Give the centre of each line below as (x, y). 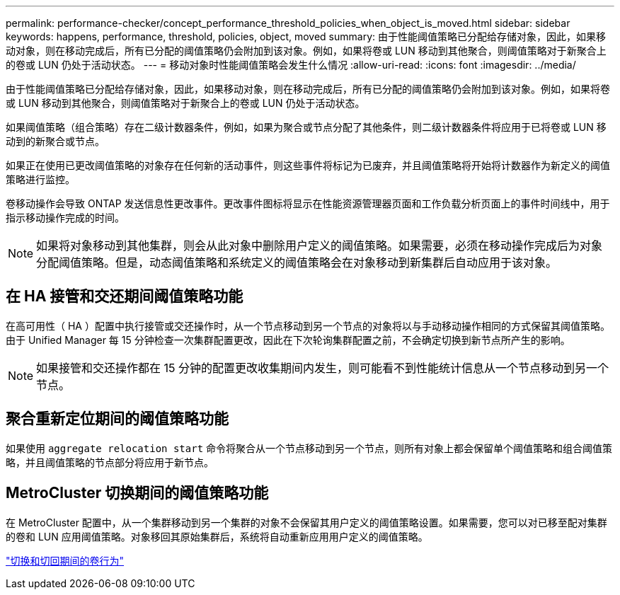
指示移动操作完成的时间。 (65, 218)
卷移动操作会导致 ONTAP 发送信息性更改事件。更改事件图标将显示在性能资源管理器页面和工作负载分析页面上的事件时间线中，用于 (308, 203)
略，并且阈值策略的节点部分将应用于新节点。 (110, 462)
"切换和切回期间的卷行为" (65, 560)
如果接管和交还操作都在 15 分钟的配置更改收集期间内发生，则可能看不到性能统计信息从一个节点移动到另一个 (323, 368)
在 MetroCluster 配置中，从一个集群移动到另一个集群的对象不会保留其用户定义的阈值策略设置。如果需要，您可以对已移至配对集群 (306, 522)
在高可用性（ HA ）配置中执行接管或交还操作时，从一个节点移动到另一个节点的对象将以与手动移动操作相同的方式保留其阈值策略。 (308, 325)
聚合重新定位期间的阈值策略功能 (117, 419)
